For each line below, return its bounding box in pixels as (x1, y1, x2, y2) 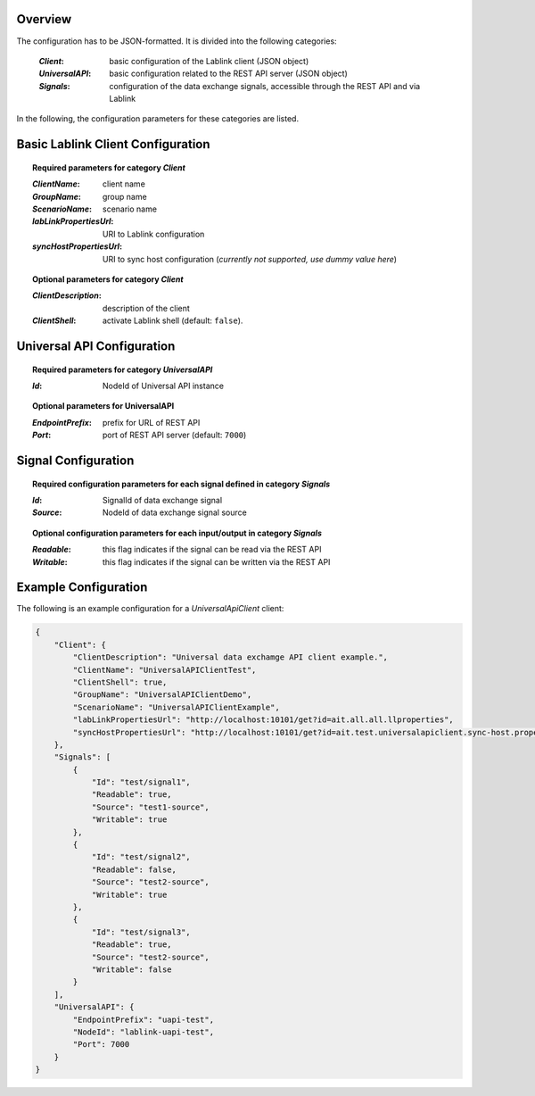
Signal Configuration (16, 453, 135, 468)
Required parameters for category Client (32, 162, 186, 173)
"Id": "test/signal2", (91, 852, 191, 862)
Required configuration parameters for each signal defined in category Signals (32, 478, 331, 489)
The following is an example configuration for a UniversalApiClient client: (16, 603, 284, 614)
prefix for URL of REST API (103, 417, 201, 428)
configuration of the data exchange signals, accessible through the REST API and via (109, 80, 421, 91)
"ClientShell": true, (72, 677, 168, 687)
